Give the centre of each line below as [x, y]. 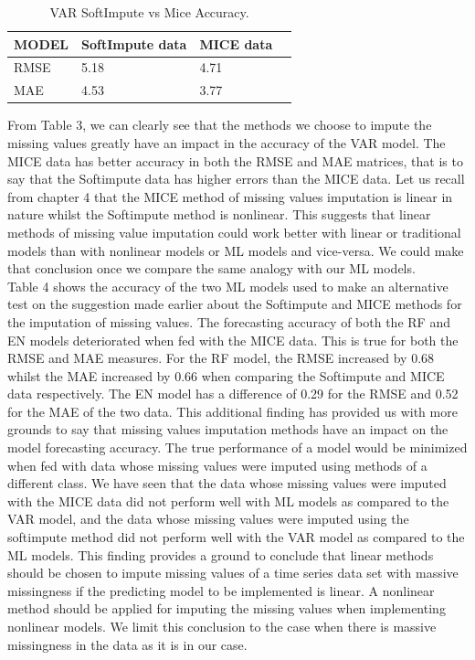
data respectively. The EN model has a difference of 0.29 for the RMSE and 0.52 [233, 394]
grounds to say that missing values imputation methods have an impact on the [228, 429]
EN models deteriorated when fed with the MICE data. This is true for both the [233, 340]
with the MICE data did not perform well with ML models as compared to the [228, 500]
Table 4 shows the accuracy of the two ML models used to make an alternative [228, 286]
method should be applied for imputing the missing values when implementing [227, 608]
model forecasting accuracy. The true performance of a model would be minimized [237, 447]
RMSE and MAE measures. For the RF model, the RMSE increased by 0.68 [221, 358]
